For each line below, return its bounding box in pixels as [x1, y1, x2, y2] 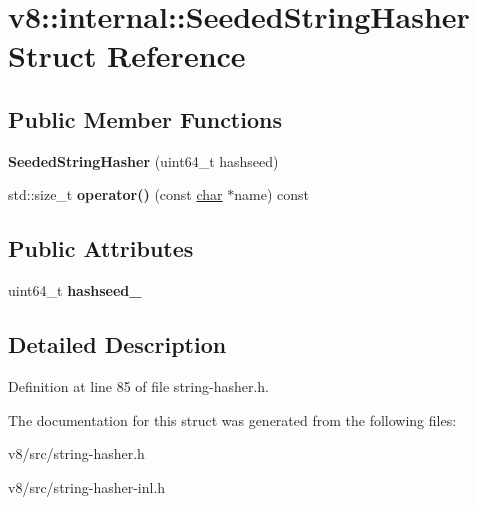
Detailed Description [8, 329, 227, 360]
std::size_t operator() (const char [8, 184, 223, 205]
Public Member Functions [8, 103, 282, 134]
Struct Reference [8, 35, 246, 76]
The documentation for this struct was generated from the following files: [8, 409, 457, 430]
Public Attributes [8, 233, 194, 264]
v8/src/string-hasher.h [8, 443, 145, 464]
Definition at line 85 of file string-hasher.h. [8, 375, 270, 396]
